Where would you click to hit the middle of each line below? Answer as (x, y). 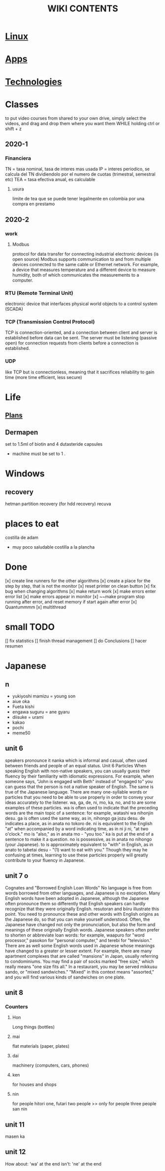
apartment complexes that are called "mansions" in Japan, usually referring (82, 956)
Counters (16, 1006)
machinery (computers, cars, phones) (50, 1065)
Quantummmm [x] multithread (36, 607)
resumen (14, 646)
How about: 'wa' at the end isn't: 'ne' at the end (53, 1164)
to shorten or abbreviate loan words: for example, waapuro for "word (75, 935)
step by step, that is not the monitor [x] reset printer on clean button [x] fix (81, 586)
